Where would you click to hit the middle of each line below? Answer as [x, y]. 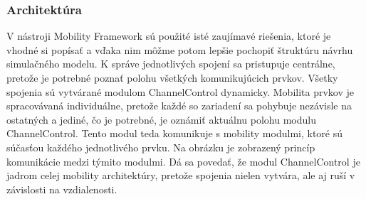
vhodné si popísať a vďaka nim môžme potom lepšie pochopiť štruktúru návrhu [180, 49]
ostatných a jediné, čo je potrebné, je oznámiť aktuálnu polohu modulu [161, 119]
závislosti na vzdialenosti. [62, 189]
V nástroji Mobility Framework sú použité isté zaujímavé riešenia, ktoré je [169, 36]
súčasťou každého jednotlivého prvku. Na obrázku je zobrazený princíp [161, 147]
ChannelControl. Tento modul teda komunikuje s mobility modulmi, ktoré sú [174, 133]
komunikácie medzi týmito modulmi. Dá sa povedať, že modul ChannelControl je [183, 161]
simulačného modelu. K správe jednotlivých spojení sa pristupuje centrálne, [171, 64]
